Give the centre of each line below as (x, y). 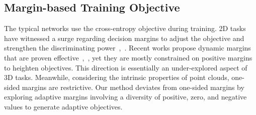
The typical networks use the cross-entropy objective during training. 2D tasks (125, 28)
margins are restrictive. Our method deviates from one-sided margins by (133, 87)
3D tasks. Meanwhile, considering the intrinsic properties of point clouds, (117, 77)
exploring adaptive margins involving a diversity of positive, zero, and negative (125, 97)
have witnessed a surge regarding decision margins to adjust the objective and (124, 38)
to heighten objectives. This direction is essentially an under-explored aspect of (126, 67)
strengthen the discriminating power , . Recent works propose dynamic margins (127, 48)
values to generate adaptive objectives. (63, 106)
